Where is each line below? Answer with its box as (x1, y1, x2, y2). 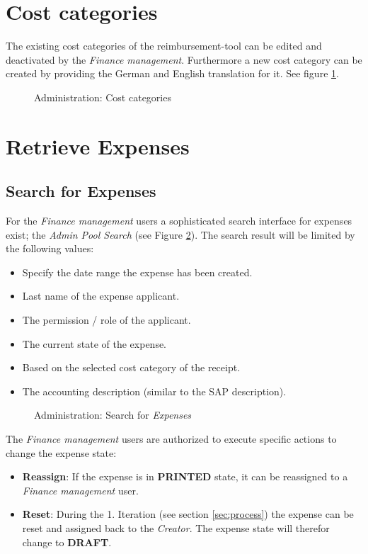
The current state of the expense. (22, 336, 167, 351)
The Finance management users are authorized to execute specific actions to (6, 431, 337, 446)
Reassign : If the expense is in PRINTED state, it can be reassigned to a (22, 469, 348, 484)
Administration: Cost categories (34, 89, 171, 104)
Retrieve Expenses (6, 131, 190, 160)
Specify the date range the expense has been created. (22, 264, 253, 279)
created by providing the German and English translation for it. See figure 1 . (6, 66, 339, 81)
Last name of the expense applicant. (22, 288, 180, 303)
